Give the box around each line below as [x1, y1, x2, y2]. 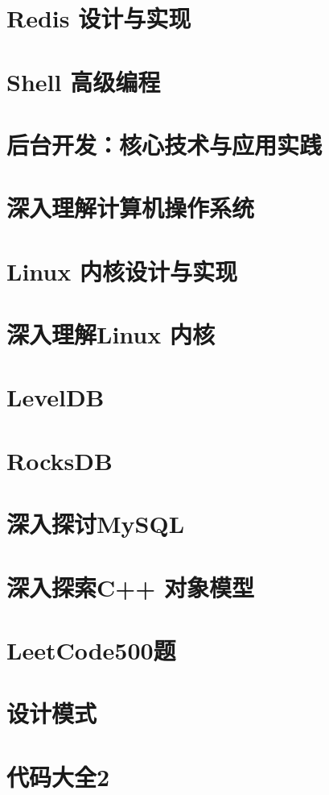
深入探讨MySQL [6, 507, 185, 540]
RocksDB [6, 443, 113, 477]
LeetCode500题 [6, 633, 176, 666]
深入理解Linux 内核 [6, 318, 215, 351]
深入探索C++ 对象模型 [6, 570, 255, 603]
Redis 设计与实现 [6, 2, 191, 35]
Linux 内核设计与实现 [6, 254, 237, 287]
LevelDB [6, 381, 105, 414]
